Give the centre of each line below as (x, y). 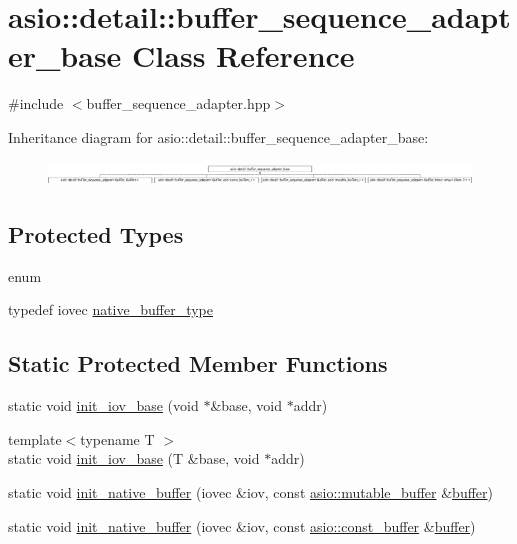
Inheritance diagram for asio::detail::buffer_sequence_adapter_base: (218, 136)
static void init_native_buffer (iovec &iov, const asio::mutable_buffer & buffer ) (250, 491)
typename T (117, 438)
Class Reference (243, 55)
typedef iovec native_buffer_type (111, 309)
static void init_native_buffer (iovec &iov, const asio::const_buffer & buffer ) (242, 525)
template (35, 438)
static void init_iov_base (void (103, 405)
